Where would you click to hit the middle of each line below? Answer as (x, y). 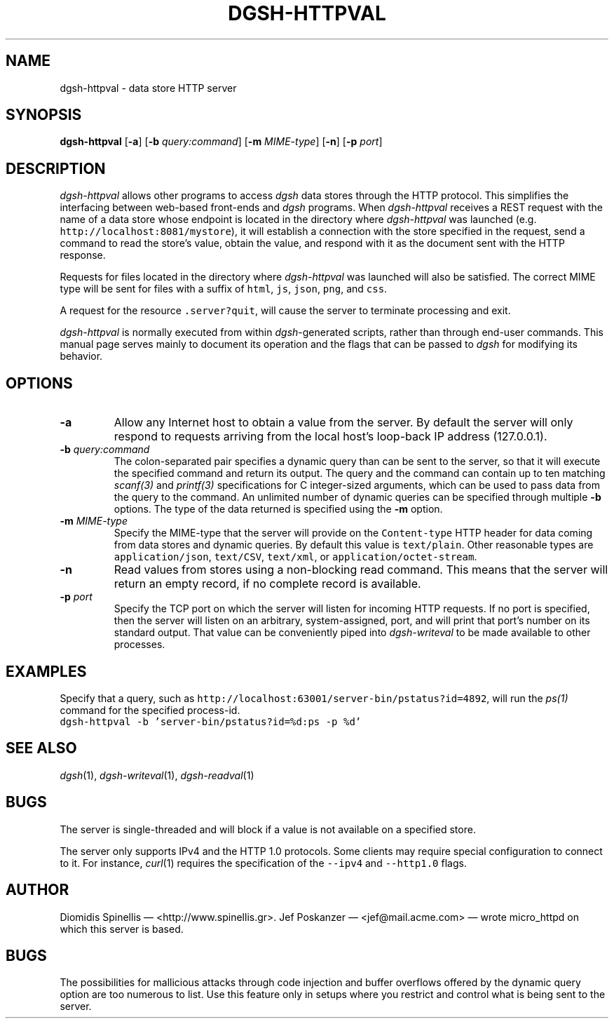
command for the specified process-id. (150, 710)
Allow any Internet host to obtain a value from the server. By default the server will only (343, 423)
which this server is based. (122, 929)
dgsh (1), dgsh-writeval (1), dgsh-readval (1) (157, 775)
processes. (139, 645)
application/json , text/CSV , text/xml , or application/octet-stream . (295, 557)
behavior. (81, 356)
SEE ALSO (41, 748)
